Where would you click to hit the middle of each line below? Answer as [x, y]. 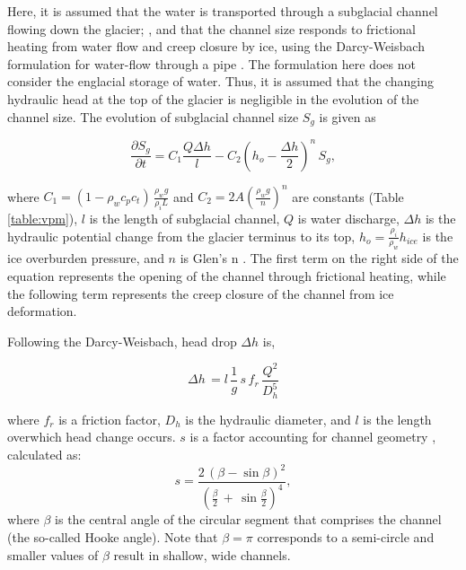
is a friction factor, [110, 419]
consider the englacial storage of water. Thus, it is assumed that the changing [220, 81]
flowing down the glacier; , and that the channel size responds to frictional [211, 28]
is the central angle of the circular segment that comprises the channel [248, 519]
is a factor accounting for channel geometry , [313, 437]
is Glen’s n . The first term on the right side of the [319, 258]
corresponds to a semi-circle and [346, 537]
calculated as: [44, 454]
